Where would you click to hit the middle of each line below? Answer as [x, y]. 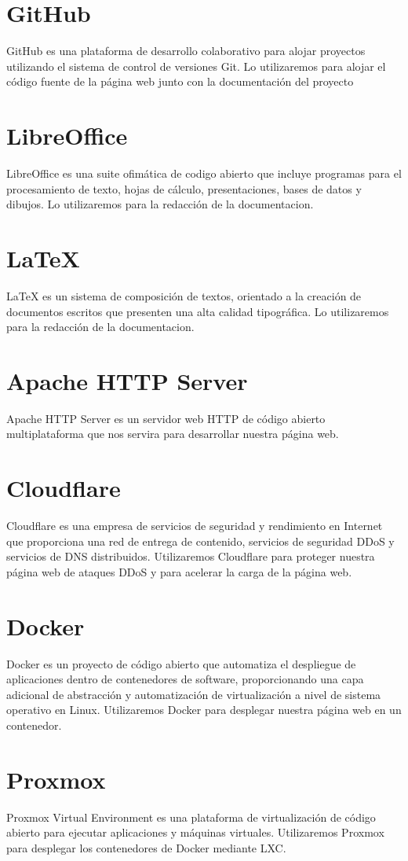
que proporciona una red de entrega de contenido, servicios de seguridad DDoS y [200, 541]
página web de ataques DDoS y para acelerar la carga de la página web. [179, 571]
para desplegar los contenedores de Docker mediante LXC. [146, 847]
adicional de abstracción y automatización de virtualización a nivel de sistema [194, 694]
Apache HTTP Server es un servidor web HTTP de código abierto [166, 418]
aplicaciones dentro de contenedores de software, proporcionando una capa [185, 679]
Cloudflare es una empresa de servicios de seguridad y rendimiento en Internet [195, 526]
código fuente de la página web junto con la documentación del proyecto [180, 81]
